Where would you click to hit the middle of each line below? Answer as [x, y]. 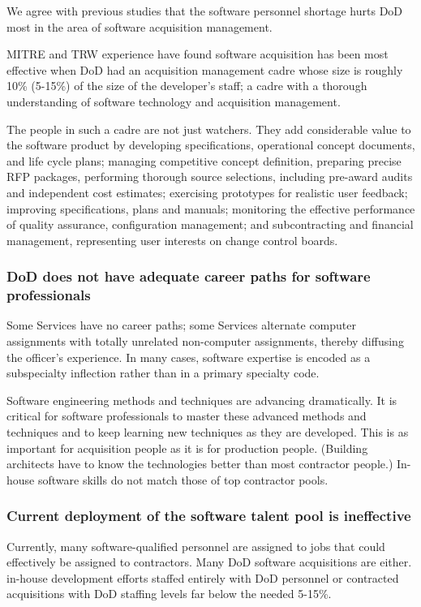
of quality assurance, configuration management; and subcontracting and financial [210, 224]
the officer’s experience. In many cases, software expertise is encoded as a [189, 357]
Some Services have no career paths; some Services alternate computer [181, 325]
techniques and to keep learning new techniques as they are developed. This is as [208, 432]
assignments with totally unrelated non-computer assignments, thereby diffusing [205, 341]
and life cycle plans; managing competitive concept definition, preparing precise [204, 160]
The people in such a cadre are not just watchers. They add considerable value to [209, 129]
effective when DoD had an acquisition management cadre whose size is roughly [205, 69]
